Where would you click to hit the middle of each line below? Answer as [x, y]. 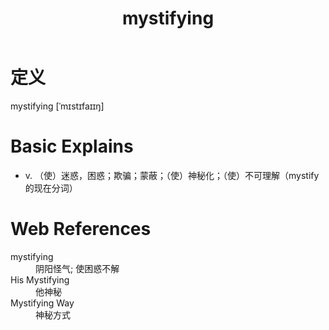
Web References [81, 229]
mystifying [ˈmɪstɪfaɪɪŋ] [57, 106]
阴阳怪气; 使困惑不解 [77, 268]
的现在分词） [51, 188]
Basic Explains [72, 146]
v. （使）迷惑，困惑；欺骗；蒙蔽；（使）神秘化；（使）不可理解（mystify [172, 175]
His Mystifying [40, 279]
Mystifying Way [42, 303]
